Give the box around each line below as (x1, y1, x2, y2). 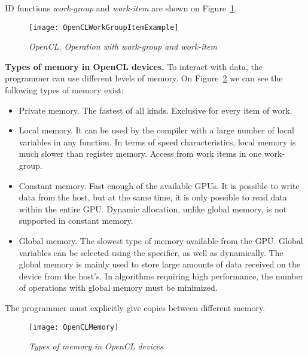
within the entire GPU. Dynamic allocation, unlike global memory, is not (19, 202, 287, 215)
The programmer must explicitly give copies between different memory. (5, 301, 266, 314)
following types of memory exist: (5, 84, 124, 96)
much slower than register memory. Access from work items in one (19, 147, 262, 160)
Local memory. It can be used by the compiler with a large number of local (19, 124, 294, 136)
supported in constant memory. (19, 214, 133, 227)
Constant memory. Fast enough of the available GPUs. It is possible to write (19, 179, 300, 191)
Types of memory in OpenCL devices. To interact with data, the (5, 60, 263, 72)
